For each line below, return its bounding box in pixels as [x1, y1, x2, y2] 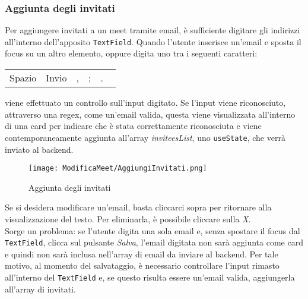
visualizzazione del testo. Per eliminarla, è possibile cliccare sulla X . [5, 212, 251, 225]
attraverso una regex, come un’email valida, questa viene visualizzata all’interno [5, 108, 296, 120]
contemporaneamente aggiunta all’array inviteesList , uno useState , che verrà [5, 131, 285, 143]
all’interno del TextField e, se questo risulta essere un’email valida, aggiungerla [5, 270, 295, 283]
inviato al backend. [5, 143, 74, 155]
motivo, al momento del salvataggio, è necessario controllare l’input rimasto [5, 259, 280, 272]
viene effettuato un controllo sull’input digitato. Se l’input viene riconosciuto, [5, 96, 286, 109]
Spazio [9, 71, 37, 85]
